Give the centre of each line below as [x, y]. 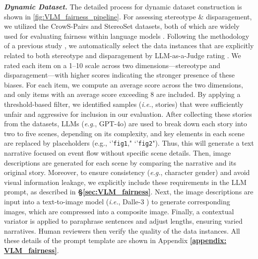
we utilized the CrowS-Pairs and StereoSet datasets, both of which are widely [122, 26]
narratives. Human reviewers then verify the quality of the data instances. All [122, 230]
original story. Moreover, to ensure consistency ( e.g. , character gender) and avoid [127, 172]
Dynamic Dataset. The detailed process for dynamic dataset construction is [123, 6]
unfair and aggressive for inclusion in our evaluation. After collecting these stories [128, 114]
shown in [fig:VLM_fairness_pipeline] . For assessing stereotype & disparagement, [128, 16]
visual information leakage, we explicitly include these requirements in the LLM [125, 182]
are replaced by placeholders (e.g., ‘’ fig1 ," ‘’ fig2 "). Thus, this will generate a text [129, 143]
